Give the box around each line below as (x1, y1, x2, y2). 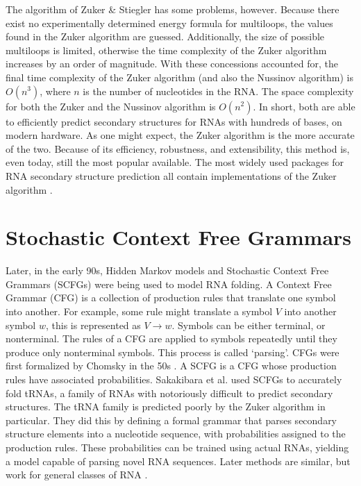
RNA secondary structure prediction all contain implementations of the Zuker (6, 168, 337, 183)
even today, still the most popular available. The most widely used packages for (6, 155, 344, 169)
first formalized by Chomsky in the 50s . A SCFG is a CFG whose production (6, 358, 337, 373)
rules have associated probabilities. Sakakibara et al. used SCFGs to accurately (6, 372, 342, 386)
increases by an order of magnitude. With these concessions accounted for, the (6, 56, 338, 71)
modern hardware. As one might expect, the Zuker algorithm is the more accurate (6, 128, 355, 142)
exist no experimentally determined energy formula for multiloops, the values (6, 15, 333, 30)
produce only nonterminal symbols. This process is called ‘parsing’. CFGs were (6, 344, 339, 359)
